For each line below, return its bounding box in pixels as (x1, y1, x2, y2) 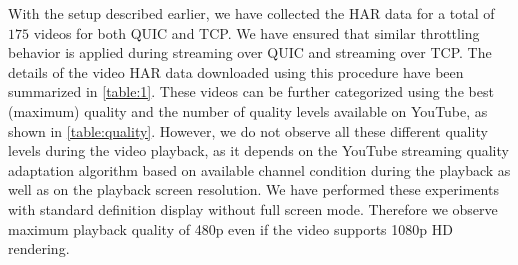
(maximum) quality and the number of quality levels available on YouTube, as (8, 100, 488, 121)
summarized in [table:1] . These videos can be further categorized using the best (8, 81, 494, 102)
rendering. (8, 238, 70, 259)
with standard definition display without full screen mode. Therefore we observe (8, 198, 498, 219)
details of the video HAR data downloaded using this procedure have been (8, 61, 464, 82)
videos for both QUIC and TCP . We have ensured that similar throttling (33, 22, 480, 43)
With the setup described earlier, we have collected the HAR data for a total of (8, 3, 495, 23)
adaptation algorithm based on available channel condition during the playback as (8, 159, 511, 180)
